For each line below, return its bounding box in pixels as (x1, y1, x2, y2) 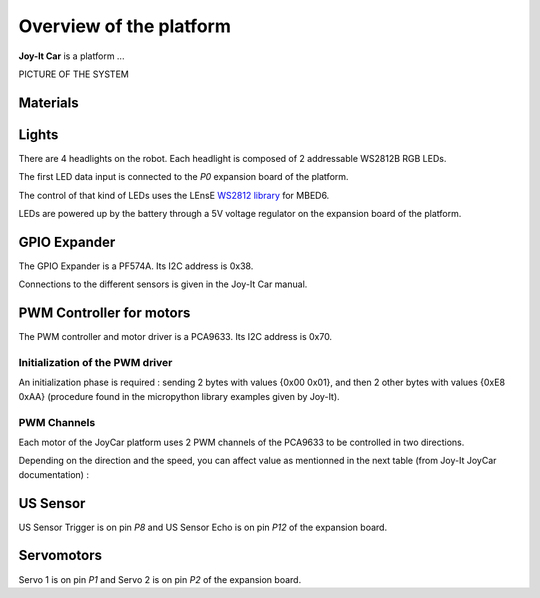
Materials (18, 94, 79, 111)
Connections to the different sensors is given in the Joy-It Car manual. (18, 278, 308, 290)
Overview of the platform (18, 15, 232, 37)
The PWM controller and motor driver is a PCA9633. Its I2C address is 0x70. (18, 331, 333, 343)
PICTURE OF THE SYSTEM (18, 68, 129, 80)
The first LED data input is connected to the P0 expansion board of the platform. (18, 171, 349, 183)
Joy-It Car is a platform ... (18, 50, 125, 62)
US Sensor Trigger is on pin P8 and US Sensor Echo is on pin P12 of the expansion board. (18, 521, 388, 533)
